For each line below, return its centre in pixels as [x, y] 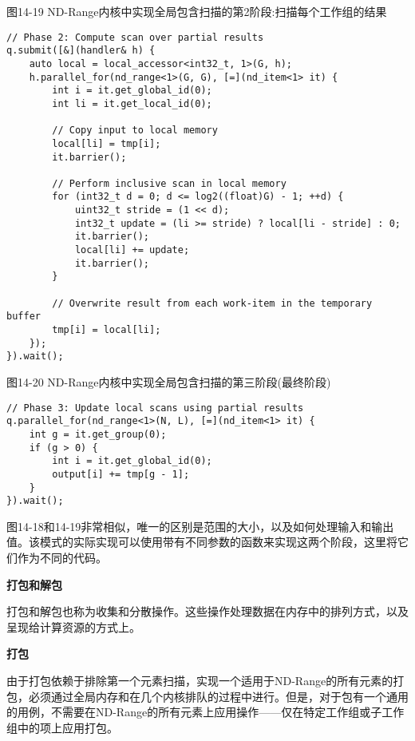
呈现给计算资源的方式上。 [73, 626]
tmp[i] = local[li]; [107, 330]
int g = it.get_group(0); [98, 434]
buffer [24, 317]
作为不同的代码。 [62, 558]
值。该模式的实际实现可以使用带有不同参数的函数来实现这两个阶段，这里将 [202, 542]
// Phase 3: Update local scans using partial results [155, 408]
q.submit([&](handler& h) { [81, 51]
